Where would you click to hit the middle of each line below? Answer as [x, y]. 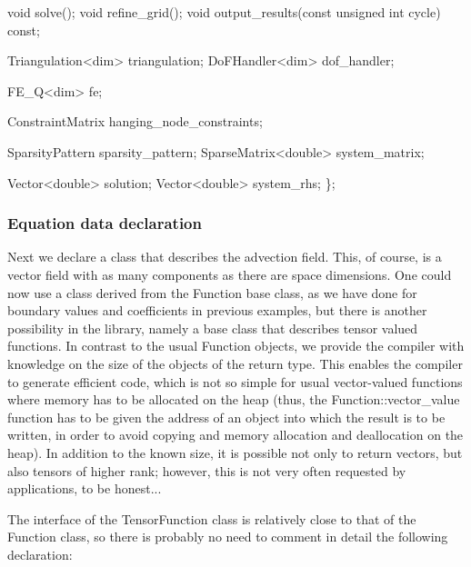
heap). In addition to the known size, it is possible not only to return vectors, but [235, 452]
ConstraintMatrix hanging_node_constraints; [135, 121]
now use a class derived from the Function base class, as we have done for [212, 292]
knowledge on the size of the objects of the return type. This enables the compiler [235, 363]
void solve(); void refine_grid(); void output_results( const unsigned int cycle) [224, 12]
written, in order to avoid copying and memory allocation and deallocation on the [235, 435]
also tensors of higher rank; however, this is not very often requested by [207, 470]
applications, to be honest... [85, 488]
